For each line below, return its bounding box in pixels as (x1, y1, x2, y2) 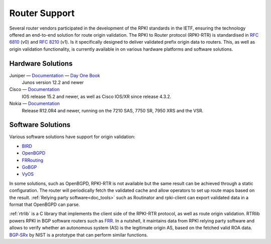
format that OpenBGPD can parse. (9, 201, 80, 207)
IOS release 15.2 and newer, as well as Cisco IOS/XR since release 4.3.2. (22, 93, 172, 99)
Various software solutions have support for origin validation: (9, 134, 135, 140)
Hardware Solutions (9, 59, 73, 68)
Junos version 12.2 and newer (22, 79, 84, 85)
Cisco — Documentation (9, 86, 60, 92)
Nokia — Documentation (9, 100, 60, 106)
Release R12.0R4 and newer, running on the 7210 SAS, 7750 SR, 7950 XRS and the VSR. (22, 107, 203, 113)
